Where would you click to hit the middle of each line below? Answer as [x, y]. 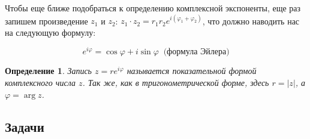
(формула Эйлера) [196, 52]
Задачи [25, 126]
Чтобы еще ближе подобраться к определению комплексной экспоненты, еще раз [153, 8]
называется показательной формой [192, 71]
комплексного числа [40, 82]
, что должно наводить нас [251, 21]
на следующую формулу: [50, 32]
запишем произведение [46, 21]
